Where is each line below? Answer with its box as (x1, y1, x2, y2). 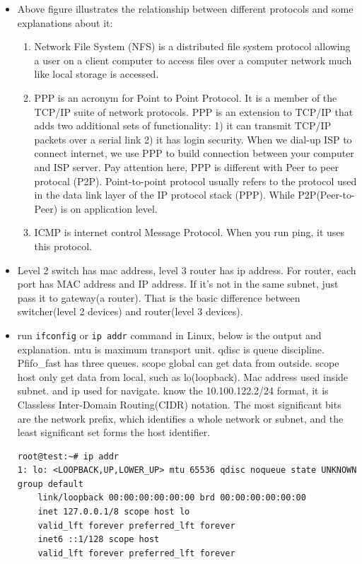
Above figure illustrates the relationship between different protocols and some (17, 1, 354, 16)
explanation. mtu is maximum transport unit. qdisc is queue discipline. (17, 341, 325, 356)
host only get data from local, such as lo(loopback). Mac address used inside (17, 369, 349, 384)
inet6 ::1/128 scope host (37, 534, 160, 545)
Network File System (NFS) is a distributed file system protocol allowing (34, 39, 351, 54)
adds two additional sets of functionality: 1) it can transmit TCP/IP (34, 118, 332, 133)
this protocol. (34, 238, 93, 253)
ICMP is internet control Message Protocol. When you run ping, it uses (34, 225, 345, 240)
